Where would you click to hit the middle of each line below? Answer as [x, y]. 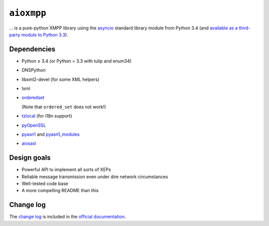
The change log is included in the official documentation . [68, 217]
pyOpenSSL [34, 125]
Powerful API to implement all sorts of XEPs [67, 170]
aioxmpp [28, 13]
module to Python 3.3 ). [45, 34]
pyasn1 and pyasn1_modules [51, 134]
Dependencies [32, 49]
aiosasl [29, 143]
